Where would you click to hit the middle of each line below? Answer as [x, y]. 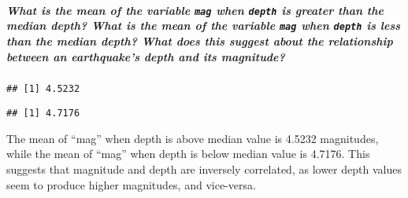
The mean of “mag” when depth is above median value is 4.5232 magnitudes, [193, 138]
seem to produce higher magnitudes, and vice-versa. [131, 184]
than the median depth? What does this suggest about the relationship [200, 40]
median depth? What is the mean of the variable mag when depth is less [204, 26]
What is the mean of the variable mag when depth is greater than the [195, 10]
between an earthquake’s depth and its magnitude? [146, 56]
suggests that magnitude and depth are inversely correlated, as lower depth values [204, 169]
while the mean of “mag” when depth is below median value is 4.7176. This [188, 154]
